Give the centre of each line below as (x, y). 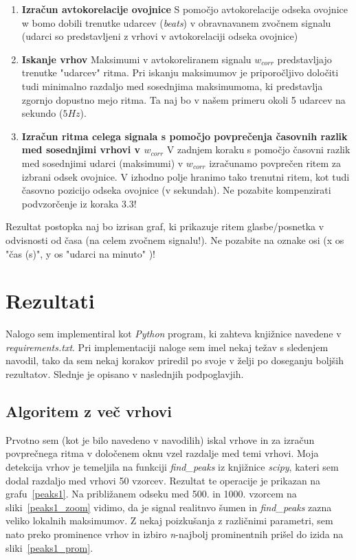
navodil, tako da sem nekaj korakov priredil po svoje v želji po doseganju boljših (175, 360)
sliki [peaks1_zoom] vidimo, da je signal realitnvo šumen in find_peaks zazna (169, 507)
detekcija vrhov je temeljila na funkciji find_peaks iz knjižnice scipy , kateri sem (172, 466)
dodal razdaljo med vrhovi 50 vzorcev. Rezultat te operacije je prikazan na (163, 480)
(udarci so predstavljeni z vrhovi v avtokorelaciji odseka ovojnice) (160, 36)
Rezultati (50, 301)
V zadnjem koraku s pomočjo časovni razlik (258, 149)
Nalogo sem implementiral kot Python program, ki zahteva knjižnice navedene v (174, 334)
